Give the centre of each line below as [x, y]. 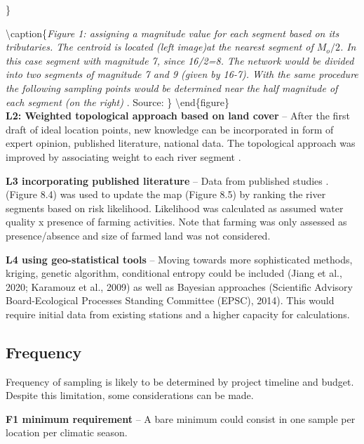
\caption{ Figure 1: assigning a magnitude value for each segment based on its [173, 33]
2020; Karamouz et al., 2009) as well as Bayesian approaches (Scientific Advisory [179, 286]
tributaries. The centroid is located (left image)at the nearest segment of [160, 47]
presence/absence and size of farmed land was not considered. [138, 235]
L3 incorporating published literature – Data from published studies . [167, 180]
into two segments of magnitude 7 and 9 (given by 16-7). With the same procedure [182, 74]
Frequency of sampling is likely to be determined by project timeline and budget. [180, 381]
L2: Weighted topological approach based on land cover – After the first [178, 116]
